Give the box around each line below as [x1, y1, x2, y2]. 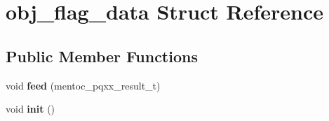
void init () [6, 101, 55, 116]
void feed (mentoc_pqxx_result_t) [6, 78, 161, 92]
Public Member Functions [6, 45, 198, 66]
